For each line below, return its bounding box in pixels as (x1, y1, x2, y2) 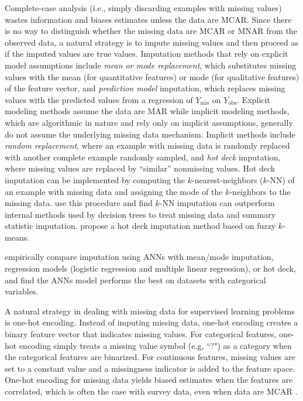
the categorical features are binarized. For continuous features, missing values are (5, 351, 295, 363)
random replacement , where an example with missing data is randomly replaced (5, 139, 290, 152)
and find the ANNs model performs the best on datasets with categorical (5, 273, 266, 286)
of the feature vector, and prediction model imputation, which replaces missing (5, 82, 285, 94)
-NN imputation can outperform (159, 197, 275, 209)
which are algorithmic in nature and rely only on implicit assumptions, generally (5, 116, 293, 128)
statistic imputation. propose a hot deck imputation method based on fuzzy (5, 220, 276, 232)
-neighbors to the (229, 185, 291, 197)
